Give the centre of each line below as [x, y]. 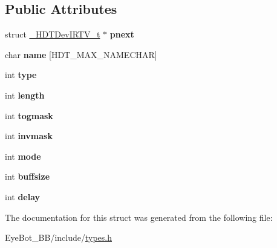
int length [25, 95]
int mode [23, 156]
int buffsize [28, 176]
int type [21, 75]
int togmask [29, 115]
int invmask [29, 136]
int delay [23, 196]
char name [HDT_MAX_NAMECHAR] [81, 54]
